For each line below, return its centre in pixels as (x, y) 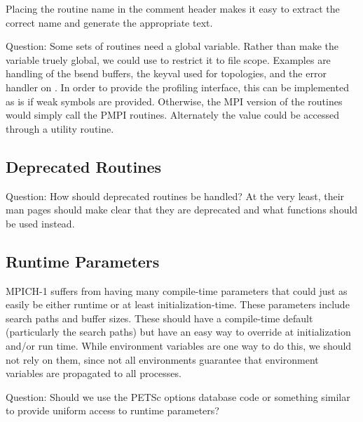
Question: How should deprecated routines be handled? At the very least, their (175, 196)
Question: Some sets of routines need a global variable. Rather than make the (172, 46)
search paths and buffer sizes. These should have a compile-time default (159, 318)
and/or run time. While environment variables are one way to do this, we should (179, 345)
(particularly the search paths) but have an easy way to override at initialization (178, 332)
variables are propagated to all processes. (94, 373)
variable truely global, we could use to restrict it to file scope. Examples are (168, 59)
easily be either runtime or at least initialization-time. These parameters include (178, 304)
